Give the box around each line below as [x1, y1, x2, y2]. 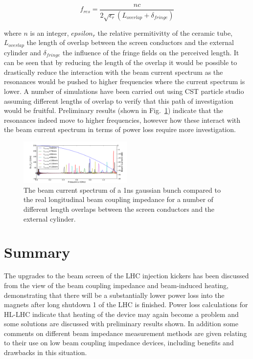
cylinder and [4, 47, 41, 57]
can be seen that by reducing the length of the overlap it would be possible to [4, 57, 237, 67]
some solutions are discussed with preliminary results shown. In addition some [4, 318, 238, 329]
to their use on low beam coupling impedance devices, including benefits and [4, 337, 234, 348]
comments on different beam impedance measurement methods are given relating [4, 328, 247, 338]
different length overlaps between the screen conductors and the [23, 204, 215, 214]
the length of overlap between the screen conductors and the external [26, 37, 234, 47]
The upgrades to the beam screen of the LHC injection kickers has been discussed [4, 270, 249, 281]
